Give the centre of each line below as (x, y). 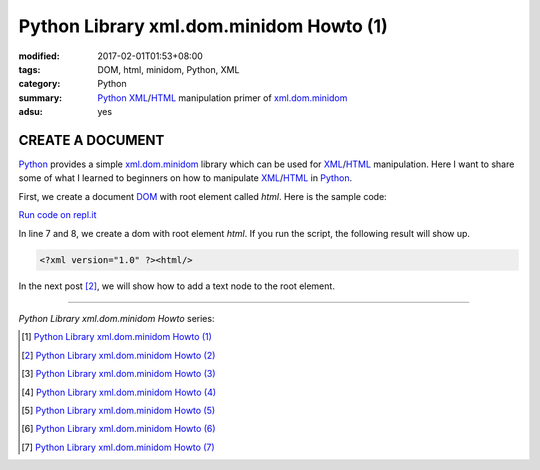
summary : (40, 97)
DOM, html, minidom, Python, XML (168, 69)
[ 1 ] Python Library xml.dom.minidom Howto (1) (116, 337)
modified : (39, 56)
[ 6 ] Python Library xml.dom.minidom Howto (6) (118, 429)
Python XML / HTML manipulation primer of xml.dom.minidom (222, 97)
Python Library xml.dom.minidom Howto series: (116, 318)
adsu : (31, 112)
